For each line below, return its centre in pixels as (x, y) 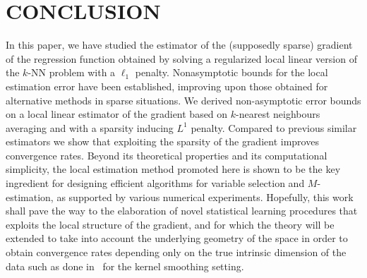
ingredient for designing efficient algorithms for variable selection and (155, 183)
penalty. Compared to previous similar (274, 127)
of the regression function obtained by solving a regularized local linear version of (181, 58)
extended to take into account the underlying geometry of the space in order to (177, 238)
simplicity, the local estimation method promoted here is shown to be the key (173, 169)
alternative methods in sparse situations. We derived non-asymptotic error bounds (183, 100)
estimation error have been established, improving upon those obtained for (167, 86)
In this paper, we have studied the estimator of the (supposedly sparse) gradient (179, 45)
